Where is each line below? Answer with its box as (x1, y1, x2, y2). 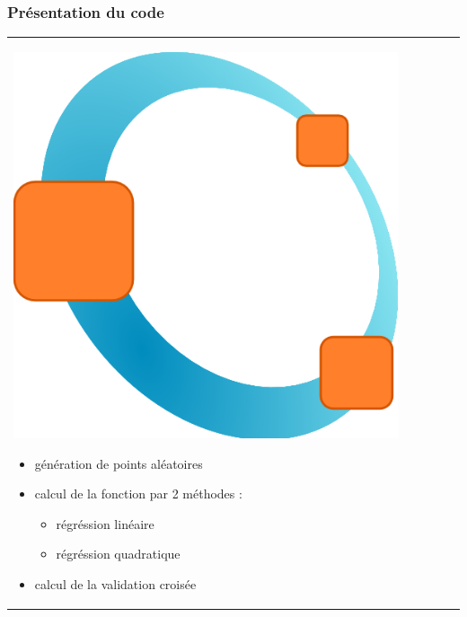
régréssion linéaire (56, 514, 154, 533)
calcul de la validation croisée (34, 575, 197, 593)
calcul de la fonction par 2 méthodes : (34, 484, 242, 503)
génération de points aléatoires (34, 454, 203, 472)
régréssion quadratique (56, 544, 181, 563)
